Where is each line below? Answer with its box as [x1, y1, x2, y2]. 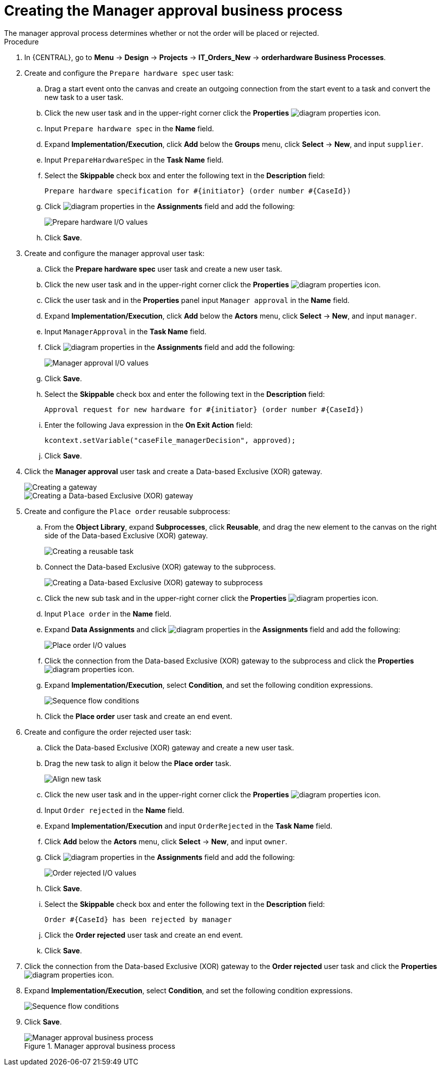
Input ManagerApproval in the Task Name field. [44, 327, 207, 336]
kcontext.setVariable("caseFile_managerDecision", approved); [44, 436, 296, 444]
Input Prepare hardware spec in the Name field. [44, 124, 214, 133]
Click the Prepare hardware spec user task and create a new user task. [44, 264, 282, 273]
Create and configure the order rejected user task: [24, 727, 191, 736]
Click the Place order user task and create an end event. [44, 711, 232, 721]
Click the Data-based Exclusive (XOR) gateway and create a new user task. [44, 743, 295, 752]
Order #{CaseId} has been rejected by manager [44, 915, 232, 924]
